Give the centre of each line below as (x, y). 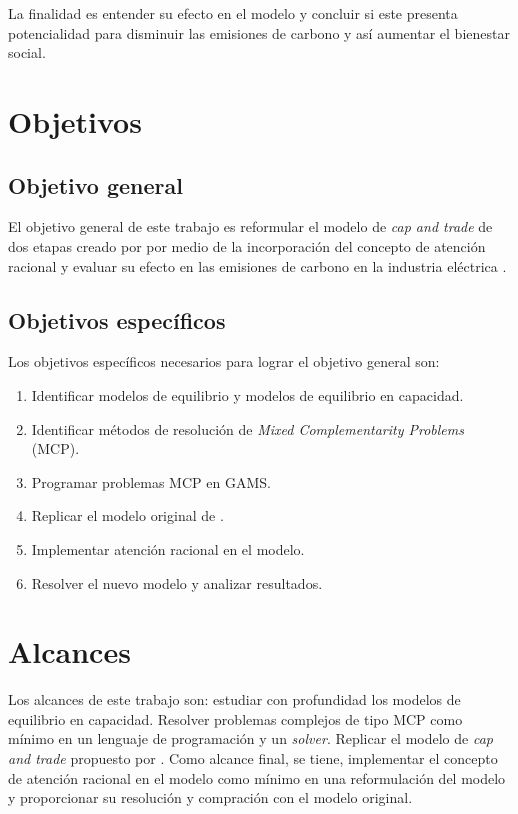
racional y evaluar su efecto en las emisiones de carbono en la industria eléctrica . (257, 265)
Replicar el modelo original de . (127, 515)
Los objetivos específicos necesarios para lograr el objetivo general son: (224, 361)
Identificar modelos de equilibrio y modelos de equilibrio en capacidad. (247, 394)
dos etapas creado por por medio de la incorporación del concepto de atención (247, 245)
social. (27, 52)
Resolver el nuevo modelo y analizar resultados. (177, 582)
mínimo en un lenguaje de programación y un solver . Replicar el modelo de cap (250, 738)
